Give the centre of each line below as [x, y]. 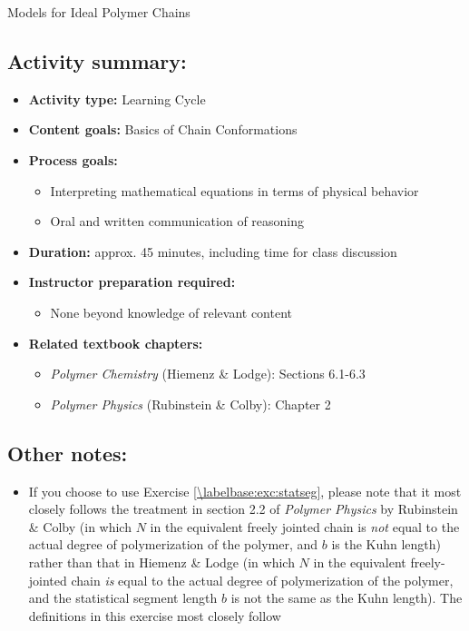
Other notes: [68, 453]
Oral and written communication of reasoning [177, 221]
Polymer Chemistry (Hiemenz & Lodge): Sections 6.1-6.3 [208, 374]
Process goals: [73, 159]
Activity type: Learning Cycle [117, 99]
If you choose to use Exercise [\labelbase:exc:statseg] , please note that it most [245, 491]
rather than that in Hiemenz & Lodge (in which [161, 562]
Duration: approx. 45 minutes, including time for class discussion [213, 251]
